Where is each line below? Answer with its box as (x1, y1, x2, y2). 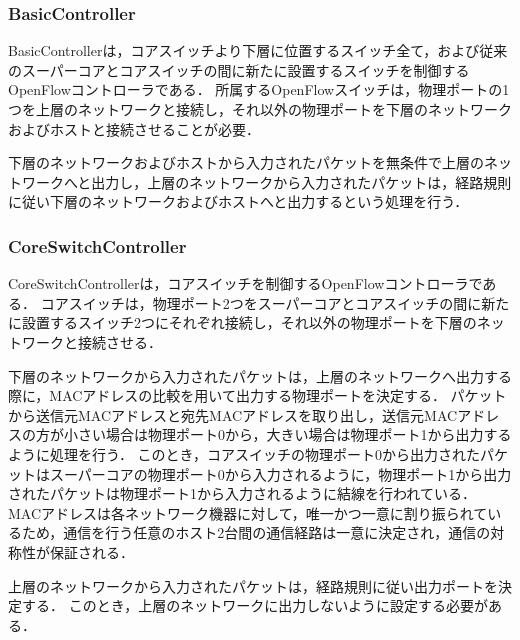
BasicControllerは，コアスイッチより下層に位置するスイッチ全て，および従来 (8, 40, 508, 61)
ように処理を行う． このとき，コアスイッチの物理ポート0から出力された (8, 443, 481, 464)
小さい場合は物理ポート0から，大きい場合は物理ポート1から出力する (63, 424, 512, 445)
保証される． (49, 541, 134, 562)
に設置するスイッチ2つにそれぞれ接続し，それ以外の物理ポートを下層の (8, 312, 477, 333)
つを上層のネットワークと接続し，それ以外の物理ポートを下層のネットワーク (8, 99, 512, 119)
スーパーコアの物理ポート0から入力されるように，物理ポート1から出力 (49, 463, 512, 484)
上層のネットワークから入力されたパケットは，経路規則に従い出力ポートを (8, 575, 498, 596)
